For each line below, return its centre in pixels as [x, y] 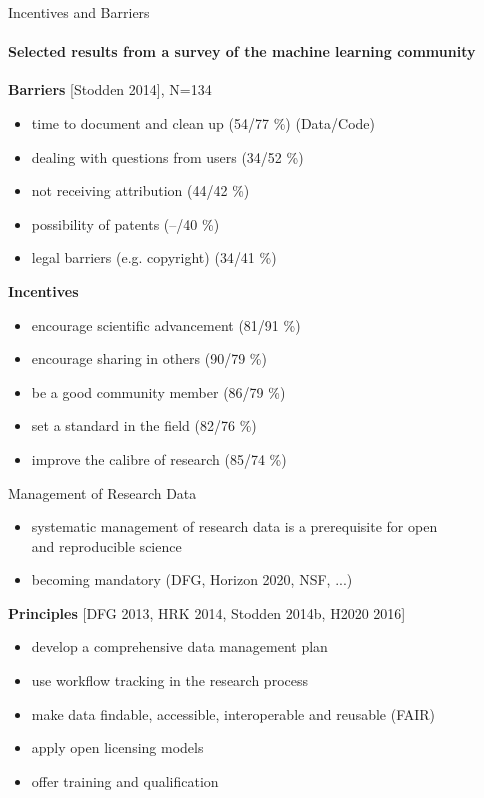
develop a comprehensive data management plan [179, 646]
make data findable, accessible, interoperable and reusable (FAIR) [233, 713]
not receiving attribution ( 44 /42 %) [140, 190]
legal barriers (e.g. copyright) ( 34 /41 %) [154, 257]
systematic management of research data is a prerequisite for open [234, 526]
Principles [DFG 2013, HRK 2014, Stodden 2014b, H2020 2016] [207, 612]
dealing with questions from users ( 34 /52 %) [167, 156]
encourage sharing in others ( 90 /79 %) [149, 358]
